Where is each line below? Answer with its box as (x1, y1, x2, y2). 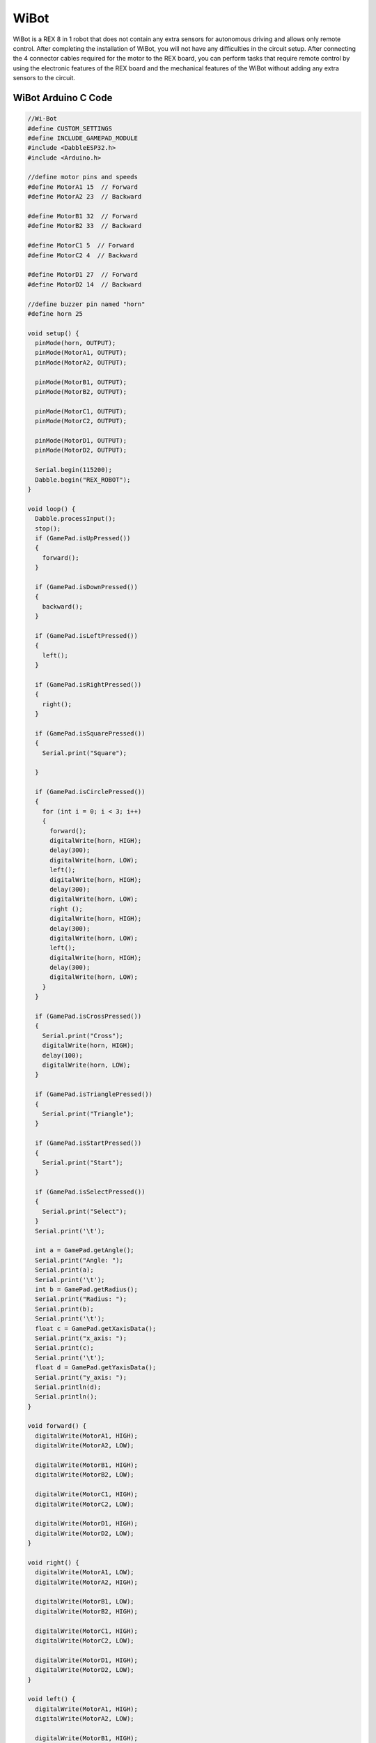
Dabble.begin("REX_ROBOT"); (35, 475, 131, 484)
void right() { (27, 1558, 79, 1567)
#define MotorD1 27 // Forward (27, 271, 139, 279)
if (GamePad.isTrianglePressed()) (35, 1090, 153, 1098)
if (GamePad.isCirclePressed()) (35, 788, 146, 796)
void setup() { (27, 329, 79, 337)
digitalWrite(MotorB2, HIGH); (35, 1607, 139, 1615)
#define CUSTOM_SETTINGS (27, 124, 113, 132)
